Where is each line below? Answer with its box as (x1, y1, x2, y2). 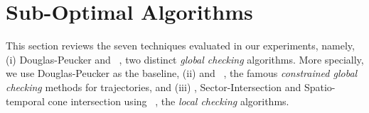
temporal (6, 93, 45, 108)
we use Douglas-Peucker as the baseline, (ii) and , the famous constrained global (6, 66, 358, 81)
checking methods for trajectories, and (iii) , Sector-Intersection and (6, 79, 301, 94)
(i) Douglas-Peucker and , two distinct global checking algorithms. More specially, (6, 52, 364, 66)
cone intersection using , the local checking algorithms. (48, 93, 289, 108)
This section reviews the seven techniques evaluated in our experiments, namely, (6, 38, 355, 53)
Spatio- (304, 79, 336, 94)
